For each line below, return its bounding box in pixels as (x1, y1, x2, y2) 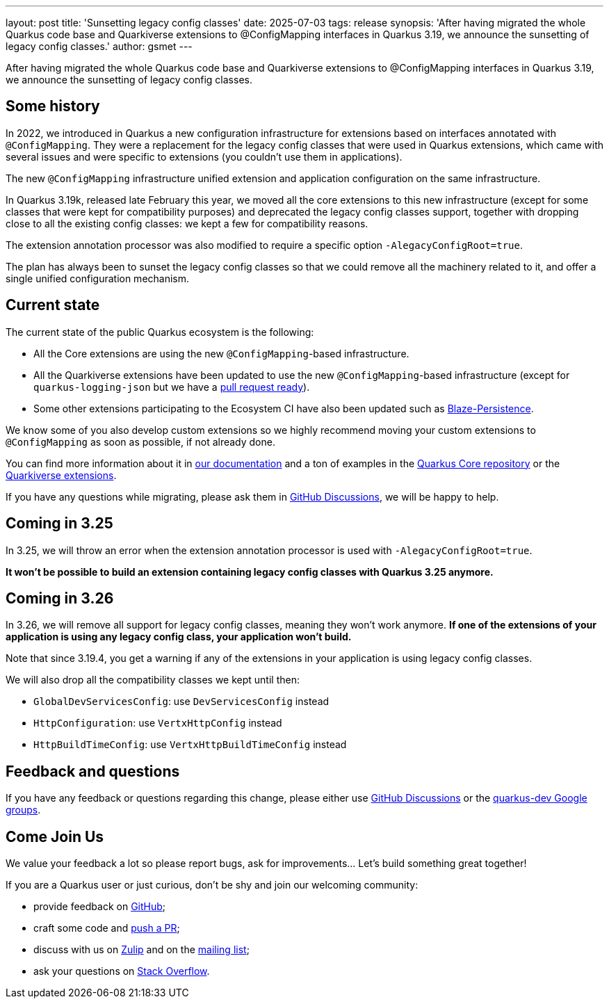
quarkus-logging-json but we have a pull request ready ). (33, 380, 310, 393)
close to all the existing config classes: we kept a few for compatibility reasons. (6, 217, 368, 229)
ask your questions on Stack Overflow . (33, 965, 210, 978)
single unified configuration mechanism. (6, 272, 190, 284)
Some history (6, 97, 100, 115)
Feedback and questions (6, 762, 180, 780)
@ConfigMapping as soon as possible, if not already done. (6, 435, 275, 448)
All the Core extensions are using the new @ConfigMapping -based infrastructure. (33, 347, 409, 359)
